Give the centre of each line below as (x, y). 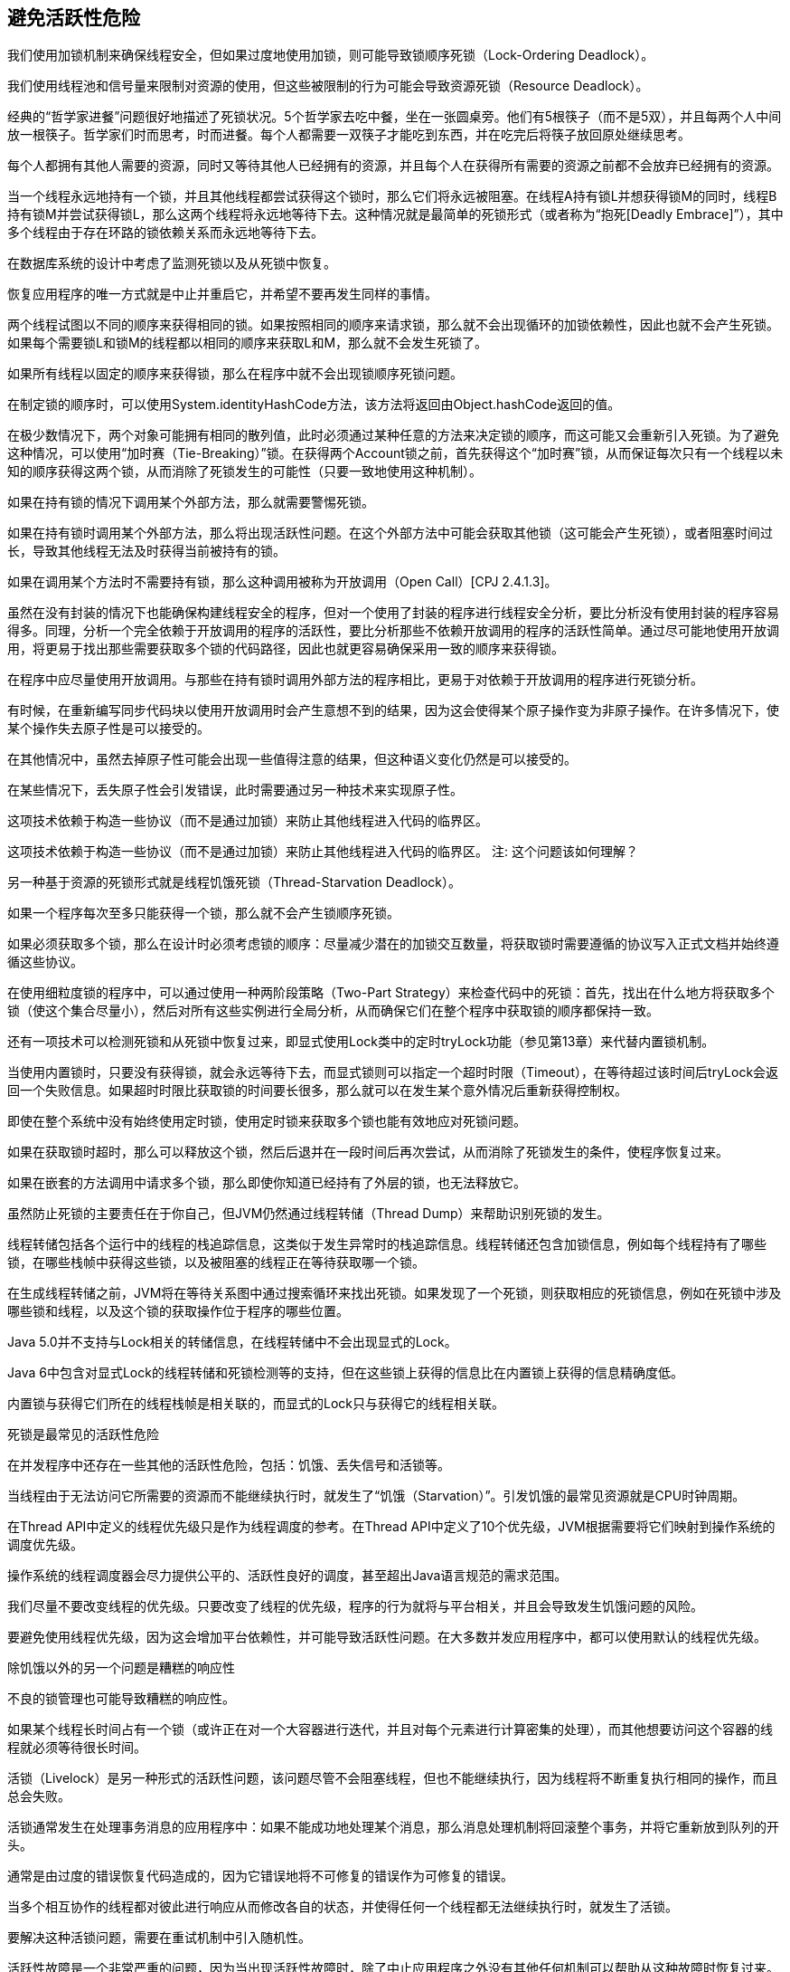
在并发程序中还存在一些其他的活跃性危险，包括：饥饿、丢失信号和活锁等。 (229, 1465)
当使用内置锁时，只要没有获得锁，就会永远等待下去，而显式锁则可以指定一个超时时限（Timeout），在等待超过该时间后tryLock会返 (393, 1072)
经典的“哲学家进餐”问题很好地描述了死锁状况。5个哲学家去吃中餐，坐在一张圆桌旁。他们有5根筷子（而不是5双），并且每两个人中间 (395, 117)
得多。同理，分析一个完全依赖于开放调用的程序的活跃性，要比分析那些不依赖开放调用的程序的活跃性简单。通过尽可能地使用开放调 (393, 631)
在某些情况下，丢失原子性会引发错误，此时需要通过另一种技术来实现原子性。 (235, 790)
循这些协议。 (45, 962)
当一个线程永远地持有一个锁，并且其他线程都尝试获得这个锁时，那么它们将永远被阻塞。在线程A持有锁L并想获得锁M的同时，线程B (392, 196)
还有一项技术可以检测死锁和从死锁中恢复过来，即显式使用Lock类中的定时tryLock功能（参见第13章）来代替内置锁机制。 (361, 1042)
